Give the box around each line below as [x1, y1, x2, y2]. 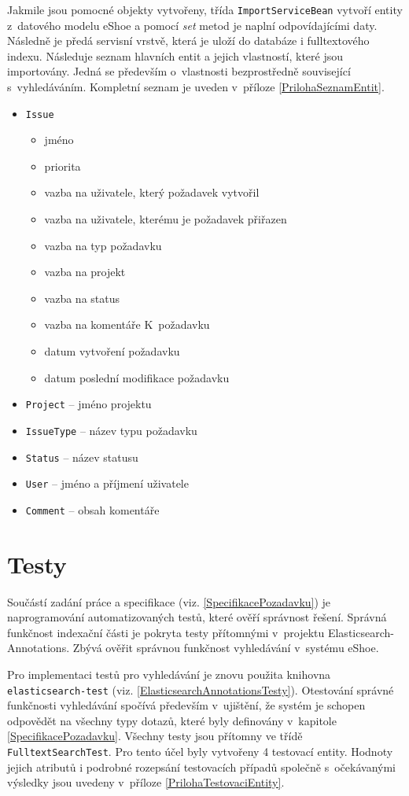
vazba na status [44, 289, 120, 306]
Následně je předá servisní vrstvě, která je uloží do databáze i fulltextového [7, 32, 370, 49]
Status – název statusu [25, 448, 138, 465]
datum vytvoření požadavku [44, 343, 180, 359]
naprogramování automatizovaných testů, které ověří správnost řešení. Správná [7, 609, 387, 625]
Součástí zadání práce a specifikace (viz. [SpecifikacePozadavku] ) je [7, 593, 331, 610]
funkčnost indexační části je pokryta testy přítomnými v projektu [7, 624, 325, 640]
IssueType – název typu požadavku [25, 422, 197, 438]
